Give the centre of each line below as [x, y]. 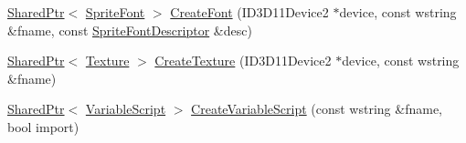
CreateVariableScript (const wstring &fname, [317, 109]
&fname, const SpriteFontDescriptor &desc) [130, 30]
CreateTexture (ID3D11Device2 [243, 61]
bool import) [43, 126]
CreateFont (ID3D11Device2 [249, 12]
